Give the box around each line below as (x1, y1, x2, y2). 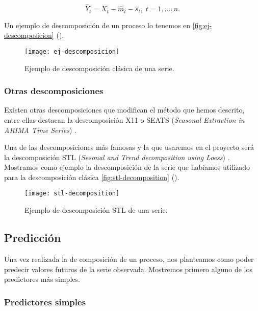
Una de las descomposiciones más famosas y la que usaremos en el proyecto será (4, 142, 254, 152)
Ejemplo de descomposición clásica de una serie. (24, 62, 174, 73)
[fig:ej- (192, 19, 212, 30)
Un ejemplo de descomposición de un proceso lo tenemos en (4, 19, 191, 30)
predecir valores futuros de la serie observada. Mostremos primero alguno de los (4, 263, 252, 274)
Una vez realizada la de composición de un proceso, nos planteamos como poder (4, 253, 254, 264)
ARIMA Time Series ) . (4, 124, 76, 135)
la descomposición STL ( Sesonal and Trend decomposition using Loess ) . (4, 151, 230, 162)
